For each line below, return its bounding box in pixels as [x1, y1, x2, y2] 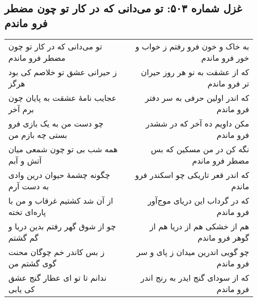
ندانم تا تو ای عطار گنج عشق [8, 271, 107, 283]
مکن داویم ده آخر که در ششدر [146, 117, 249, 129]
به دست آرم [8, 180, 49, 192]
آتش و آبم [8, 154, 42, 166]
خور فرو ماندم [201, 51, 249, 63]
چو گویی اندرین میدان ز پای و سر [136, 246, 249, 258]
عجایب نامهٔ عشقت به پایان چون [8, 91, 116, 103]
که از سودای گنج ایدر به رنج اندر [141, 271, 249, 283]
